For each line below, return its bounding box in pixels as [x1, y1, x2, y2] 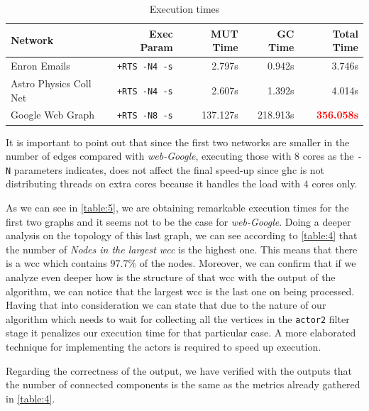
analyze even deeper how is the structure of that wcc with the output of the [6, 270, 336, 284]
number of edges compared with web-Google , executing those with [6, 148, 292, 163]
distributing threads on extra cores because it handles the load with [6, 176, 301, 191]
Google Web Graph [11, 107, 95, 122]
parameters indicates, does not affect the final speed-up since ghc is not [13, 162, 325, 177]
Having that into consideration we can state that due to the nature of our [6, 297, 326, 312]
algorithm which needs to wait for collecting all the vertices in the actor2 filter [6, 311, 350, 326]
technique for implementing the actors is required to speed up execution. [6, 339, 321, 354]
